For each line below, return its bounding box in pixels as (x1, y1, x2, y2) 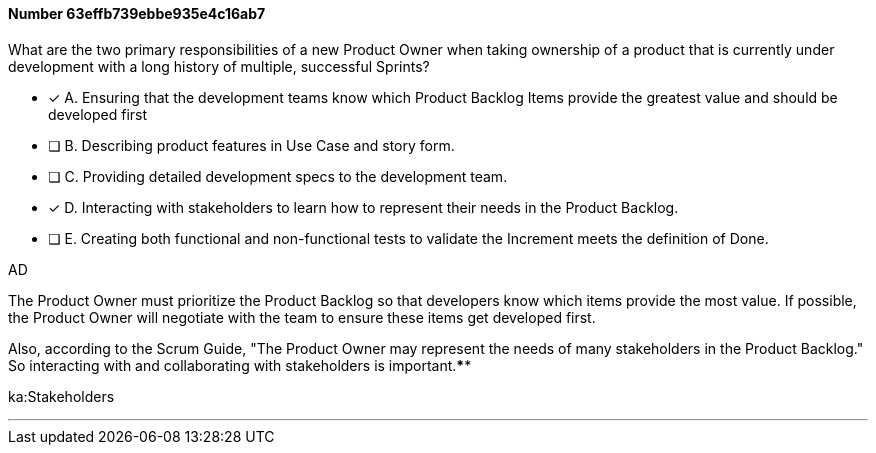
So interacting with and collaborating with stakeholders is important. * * (8, 356, 472, 374)
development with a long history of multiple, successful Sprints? (8, 57, 430, 75)
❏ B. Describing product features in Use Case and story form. (48, 136, 455, 154)
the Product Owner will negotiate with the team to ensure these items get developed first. (8, 308, 596, 326)
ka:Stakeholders (8, 387, 115, 405)
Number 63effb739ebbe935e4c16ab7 (8, 5, 266, 22)
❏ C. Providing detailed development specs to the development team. (48, 167, 508, 185)
